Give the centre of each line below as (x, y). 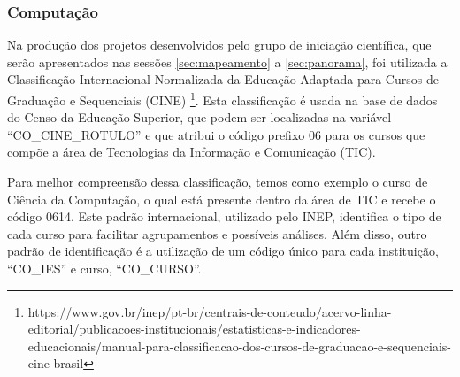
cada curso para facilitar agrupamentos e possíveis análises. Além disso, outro (217, 233)
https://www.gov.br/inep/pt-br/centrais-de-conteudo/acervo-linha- (210, 311)
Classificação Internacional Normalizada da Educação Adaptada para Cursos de (223, 79)
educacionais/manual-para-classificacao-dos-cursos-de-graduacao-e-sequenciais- (240, 346)
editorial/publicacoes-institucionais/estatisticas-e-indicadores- (194, 329)
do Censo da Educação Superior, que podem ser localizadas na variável (199, 117)
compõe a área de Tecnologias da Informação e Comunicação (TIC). (192, 152)
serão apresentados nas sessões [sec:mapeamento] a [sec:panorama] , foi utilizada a (227, 62)
